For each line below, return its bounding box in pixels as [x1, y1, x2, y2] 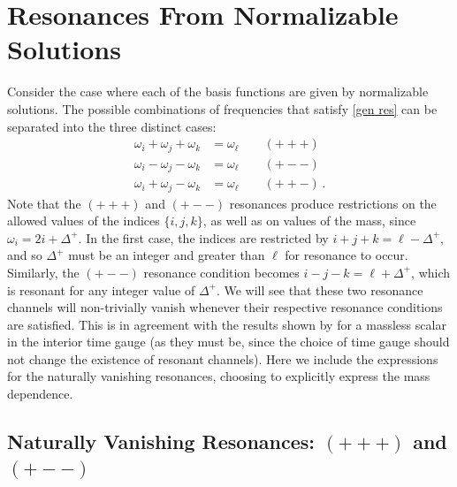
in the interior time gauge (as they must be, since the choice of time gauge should [7, 332, 450, 351]
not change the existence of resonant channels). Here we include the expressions [7, 349, 438, 368]
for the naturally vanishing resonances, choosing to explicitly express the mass [7, 367, 430, 385]
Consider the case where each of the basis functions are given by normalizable [7, 82, 429, 101]
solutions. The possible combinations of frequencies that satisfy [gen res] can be [7, 99, 438, 118]
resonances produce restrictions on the [229, 194, 437, 212]
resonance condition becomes [143, 263, 300, 281]
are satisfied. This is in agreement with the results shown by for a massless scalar [7, 315, 446, 333]
